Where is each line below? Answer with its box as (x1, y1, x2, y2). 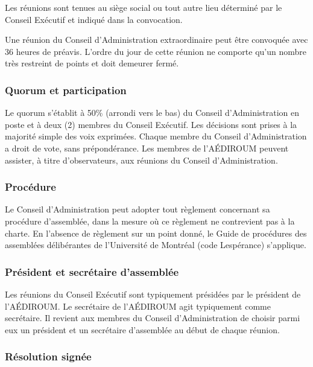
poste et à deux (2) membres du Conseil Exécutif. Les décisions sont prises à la (5, 118, 297, 130)
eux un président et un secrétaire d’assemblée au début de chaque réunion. (5, 323, 280, 336)
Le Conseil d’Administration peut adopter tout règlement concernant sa (5, 203, 270, 215)
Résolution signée (5, 349, 92, 364)
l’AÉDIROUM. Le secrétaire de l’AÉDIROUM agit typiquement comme (5, 299, 271, 312)
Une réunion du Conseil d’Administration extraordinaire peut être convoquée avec (5, 33, 308, 46)
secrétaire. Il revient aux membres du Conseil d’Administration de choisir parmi (5, 311, 300, 324)
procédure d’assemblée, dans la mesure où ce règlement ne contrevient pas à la (5, 214, 295, 227)
